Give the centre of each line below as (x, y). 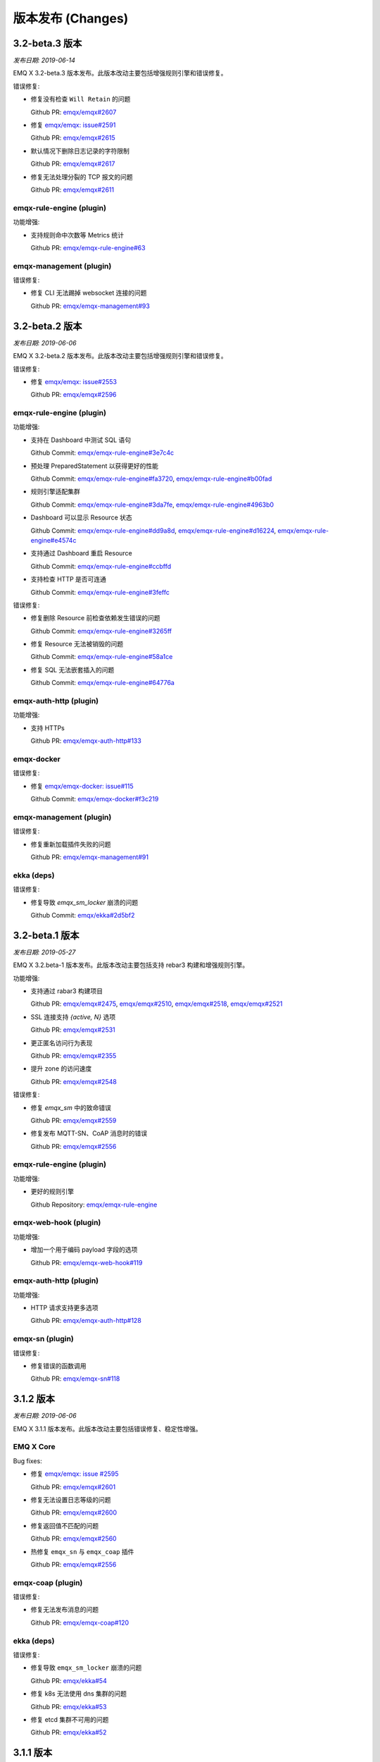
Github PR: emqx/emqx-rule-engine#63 (88, 247)
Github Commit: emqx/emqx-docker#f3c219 (95, 799)
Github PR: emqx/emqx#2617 (73, 164)
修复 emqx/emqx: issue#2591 (73, 125)
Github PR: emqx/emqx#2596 (74, 395)
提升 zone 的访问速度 (61, 1068)
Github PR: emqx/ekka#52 (69, 1732)
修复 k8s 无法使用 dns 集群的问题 (78, 1694)
